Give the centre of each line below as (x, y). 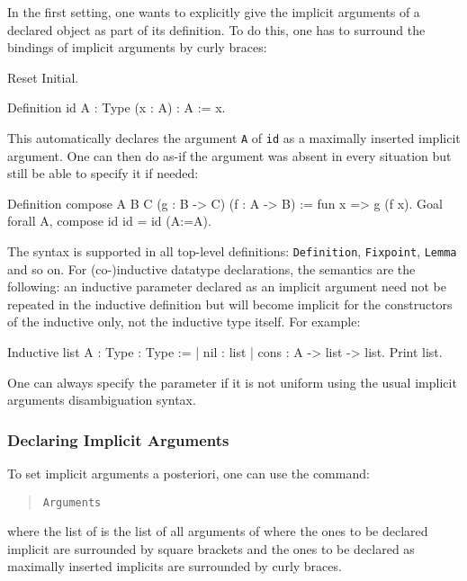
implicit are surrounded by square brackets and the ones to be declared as (211, 548)
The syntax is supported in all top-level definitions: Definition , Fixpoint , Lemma (232, 251)
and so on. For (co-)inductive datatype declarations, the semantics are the (211, 268)
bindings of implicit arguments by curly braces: (137, 47)
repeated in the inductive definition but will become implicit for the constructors (230, 304)
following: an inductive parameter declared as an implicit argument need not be (227, 286)
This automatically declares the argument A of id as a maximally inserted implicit (234, 137)
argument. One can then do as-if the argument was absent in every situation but (229, 155)
